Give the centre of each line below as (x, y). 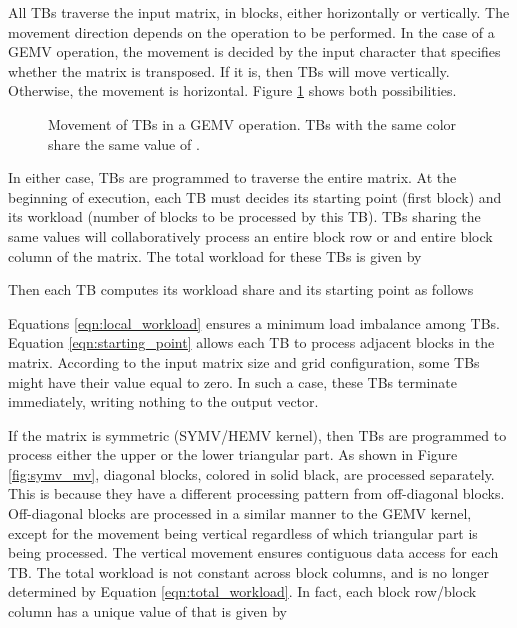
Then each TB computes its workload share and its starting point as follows (241, 289)
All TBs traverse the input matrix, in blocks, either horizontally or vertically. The (259, 12)
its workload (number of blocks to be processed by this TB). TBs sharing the (244, 216)
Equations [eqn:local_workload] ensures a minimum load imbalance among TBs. (254, 322)
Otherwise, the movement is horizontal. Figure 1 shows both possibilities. (232, 90)
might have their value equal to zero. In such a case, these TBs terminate (232, 381)
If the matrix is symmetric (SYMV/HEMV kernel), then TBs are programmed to (257, 434)
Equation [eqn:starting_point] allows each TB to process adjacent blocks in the (251, 342)
